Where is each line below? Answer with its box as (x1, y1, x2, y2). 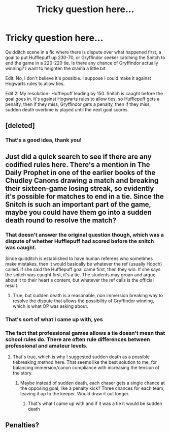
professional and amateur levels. (5, 342, 88, 349)
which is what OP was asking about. (12, 303, 89, 309)
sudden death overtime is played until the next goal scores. (5, 106, 129, 112)
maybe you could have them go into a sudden (5, 208, 152, 217)
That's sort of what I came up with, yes (5, 315, 103, 323)
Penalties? (5, 421, 40, 429)
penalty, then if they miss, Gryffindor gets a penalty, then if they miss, (5, 101, 151, 107)
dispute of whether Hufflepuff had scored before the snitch (5, 238, 154, 245)
